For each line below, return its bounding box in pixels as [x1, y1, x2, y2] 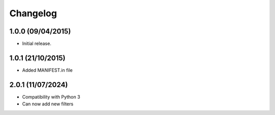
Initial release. [22, 41, 51, 47]
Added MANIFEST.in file [22, 67, 73, 73]
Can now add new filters [22, 101, 74, 107]
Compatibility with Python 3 [22, 94, 80, 100]
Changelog [9, 8, 57, 19]
